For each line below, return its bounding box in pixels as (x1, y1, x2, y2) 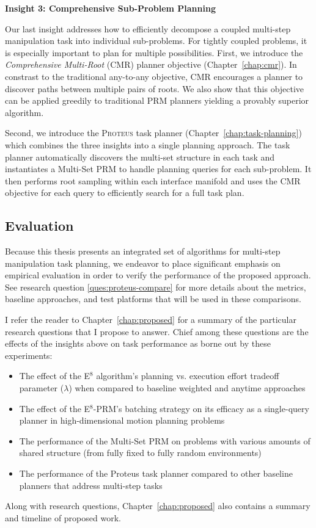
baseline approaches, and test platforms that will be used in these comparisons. (5, 292, 301, 305)
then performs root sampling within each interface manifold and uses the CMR (5, 174, 301, 187)
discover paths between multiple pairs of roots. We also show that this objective (5, 82, 304, 95)
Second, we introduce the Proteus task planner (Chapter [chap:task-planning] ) (5, 126, 302, 139)
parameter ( (19, 382, 64, 394)
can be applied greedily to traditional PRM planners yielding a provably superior (5, 94, 309, 107)
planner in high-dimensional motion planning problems (19, 414, 225, 427)
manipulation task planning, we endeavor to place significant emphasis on (5, 256, 281, 269)
